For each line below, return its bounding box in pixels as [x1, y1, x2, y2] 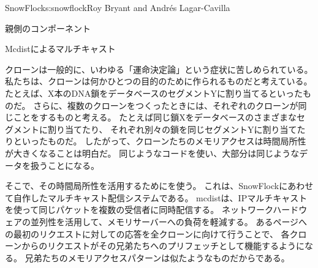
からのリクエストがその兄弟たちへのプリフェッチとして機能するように [21, 239, 305, 252]
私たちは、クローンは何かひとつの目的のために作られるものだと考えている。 [5, 75, 312, 87]
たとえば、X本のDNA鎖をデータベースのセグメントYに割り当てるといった [5, 86, 303, 99]
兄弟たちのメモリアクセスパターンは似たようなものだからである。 [25, 251, 290, 264]
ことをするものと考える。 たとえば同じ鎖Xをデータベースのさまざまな [13, 111, 297, 124]
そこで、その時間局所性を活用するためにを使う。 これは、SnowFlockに [5, 179, 288, 192]
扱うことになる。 [30, 158, 99, 171]
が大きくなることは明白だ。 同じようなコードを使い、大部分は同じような [5, 146, 300, 159]
